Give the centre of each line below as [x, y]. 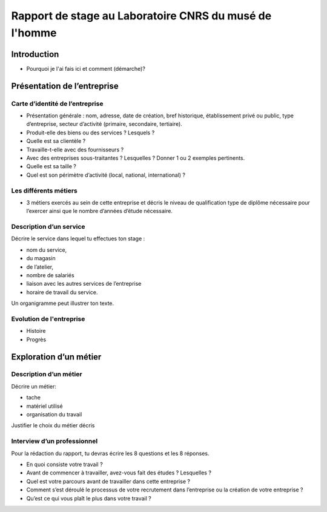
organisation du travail [54, 415]
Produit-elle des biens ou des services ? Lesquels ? [91, 133]
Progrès [36, 340]
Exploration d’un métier [56, 357]
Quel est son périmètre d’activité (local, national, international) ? [106, 175]
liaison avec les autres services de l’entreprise [84, 284]
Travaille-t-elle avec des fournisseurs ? [75, 149]
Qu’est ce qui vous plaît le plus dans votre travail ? [89, 498]
